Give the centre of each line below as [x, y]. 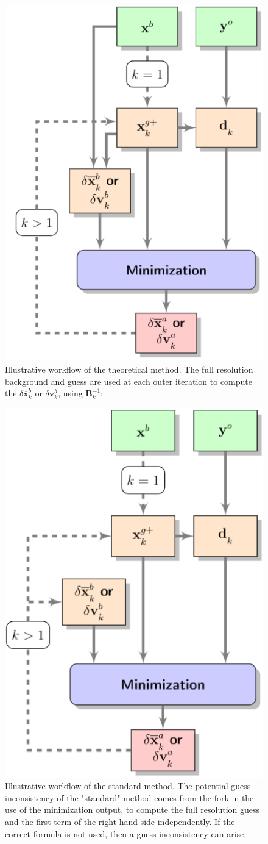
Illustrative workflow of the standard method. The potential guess [128, 786]
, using [70, 393]
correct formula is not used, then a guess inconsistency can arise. [126, 833]
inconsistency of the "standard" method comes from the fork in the [129, 797]
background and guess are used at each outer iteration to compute [129, 381]
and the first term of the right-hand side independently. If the [120, 821]
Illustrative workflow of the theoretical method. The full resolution [129, 369]
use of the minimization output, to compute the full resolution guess [132, 810]
